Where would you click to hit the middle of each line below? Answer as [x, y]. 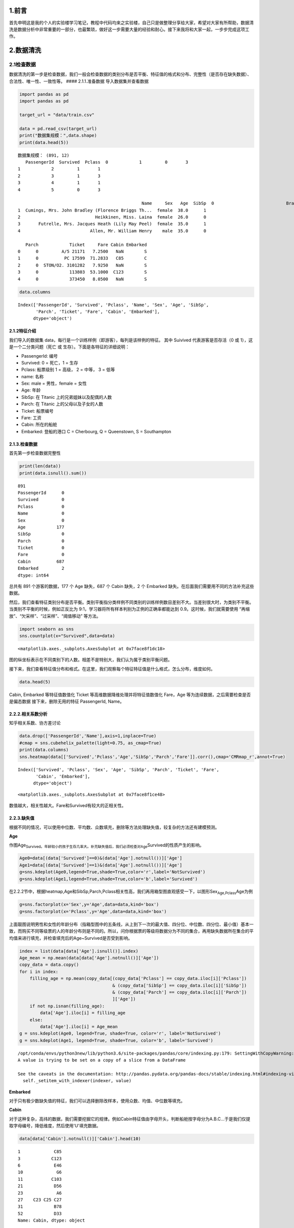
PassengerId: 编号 [40, 356]
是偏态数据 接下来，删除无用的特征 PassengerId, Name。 [67, 701]
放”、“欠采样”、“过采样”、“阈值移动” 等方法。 [55, 616]
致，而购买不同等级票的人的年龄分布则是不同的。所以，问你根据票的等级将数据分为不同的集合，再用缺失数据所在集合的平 [131, 931]
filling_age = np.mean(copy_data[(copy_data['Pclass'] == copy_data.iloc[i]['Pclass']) [138, 978]
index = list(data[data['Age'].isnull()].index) [79, 951]
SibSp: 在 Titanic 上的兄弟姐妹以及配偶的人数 [67, 397]
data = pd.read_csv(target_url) [58, 128]
